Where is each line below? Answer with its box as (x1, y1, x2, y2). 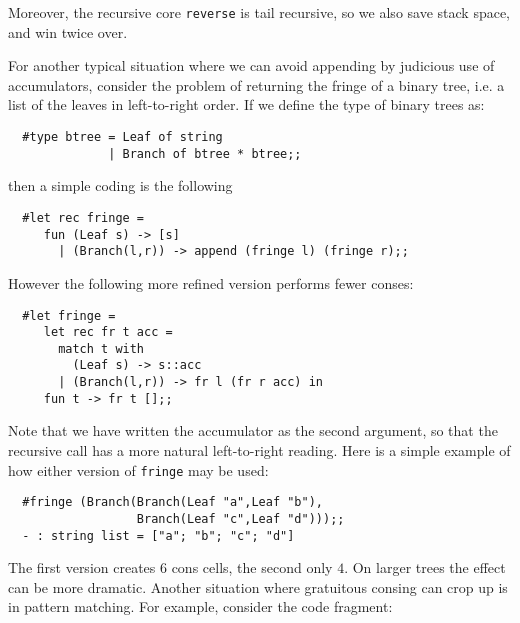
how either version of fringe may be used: (8, 459, 269, 480)
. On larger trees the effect (344, 557, 506, 578)
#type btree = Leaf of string (22, 130, 223, 145)
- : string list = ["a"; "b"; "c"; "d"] (22, 528, 295, 543)
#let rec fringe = (22, 210, 145, 225)
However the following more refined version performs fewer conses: (8, 272, 414, 293)
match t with (58, 341, 145, 356)
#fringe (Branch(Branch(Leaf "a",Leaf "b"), (22, 495, 323, 510)
